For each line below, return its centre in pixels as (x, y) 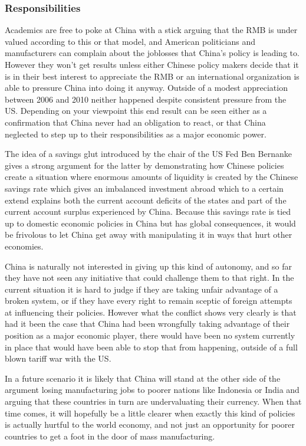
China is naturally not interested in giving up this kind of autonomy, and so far (149, 266)
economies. (24, 246)
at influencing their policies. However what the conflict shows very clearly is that (151, 312)
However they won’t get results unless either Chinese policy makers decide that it (152, 64)
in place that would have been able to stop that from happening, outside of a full (151, 347)
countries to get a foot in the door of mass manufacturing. (110, 436)
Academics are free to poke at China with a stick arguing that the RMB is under (151, 30)
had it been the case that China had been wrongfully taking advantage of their (147, 324)
